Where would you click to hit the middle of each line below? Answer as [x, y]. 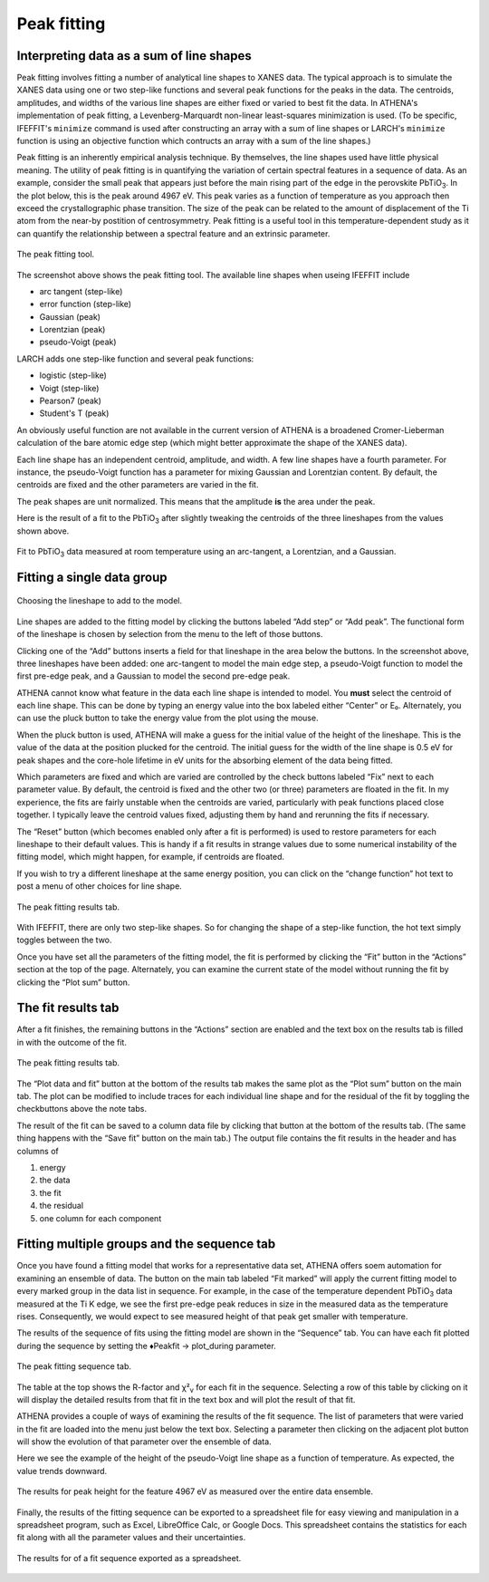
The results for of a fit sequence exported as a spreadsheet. [129, 1558]
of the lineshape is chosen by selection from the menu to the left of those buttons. [170, 634]
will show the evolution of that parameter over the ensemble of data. [144, 1442]
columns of [38, 1151]
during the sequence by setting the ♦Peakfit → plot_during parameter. [146, 1346]
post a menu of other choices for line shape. [100, 886]
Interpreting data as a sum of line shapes [134, 56]
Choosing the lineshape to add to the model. [100, 601]
